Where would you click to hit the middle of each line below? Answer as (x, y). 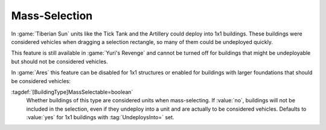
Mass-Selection (52, 16)
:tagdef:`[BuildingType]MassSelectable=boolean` (72, 92)
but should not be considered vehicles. (59, 61)
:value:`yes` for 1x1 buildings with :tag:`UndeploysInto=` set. (100, 117)
